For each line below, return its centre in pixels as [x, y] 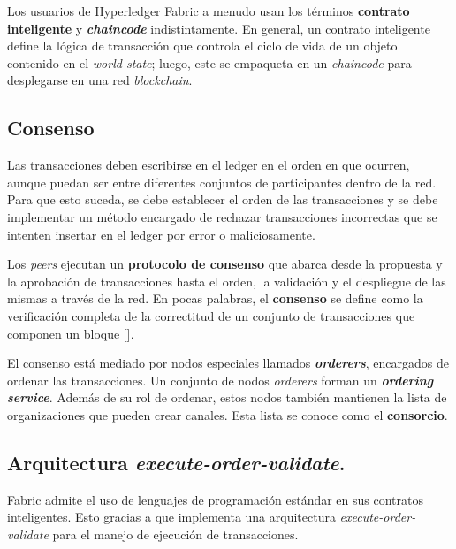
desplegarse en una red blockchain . [100, 80]
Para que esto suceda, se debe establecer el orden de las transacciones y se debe [223, 199]
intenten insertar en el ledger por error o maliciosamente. [161, 234]
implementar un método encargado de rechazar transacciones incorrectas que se [222, 216]
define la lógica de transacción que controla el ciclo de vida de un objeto [202, 46]
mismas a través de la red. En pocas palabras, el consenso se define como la [215, 298]
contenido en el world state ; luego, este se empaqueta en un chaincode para [209, 62]
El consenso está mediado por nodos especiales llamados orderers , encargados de [228, 363]
